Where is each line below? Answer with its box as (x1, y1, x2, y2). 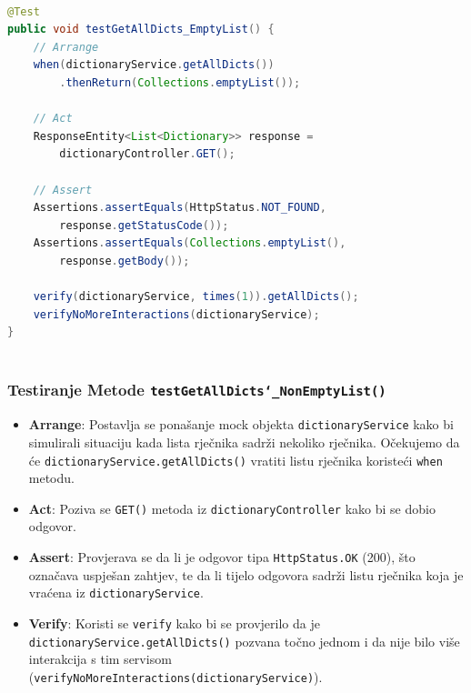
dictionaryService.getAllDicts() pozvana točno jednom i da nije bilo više (28, 631, 460, 650)
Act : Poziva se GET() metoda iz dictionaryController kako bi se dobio (28, 498, 436, 517)
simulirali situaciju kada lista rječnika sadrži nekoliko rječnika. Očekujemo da (28, 432, 460, 451)
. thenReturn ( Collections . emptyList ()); (59, 75, 301, 89)
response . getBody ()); (59, 254, 190, 267)
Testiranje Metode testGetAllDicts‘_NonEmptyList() (7, 378, 386, 401)
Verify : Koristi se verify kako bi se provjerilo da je (28, 613, 320, 632)
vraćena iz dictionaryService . (28, 583, 204, 602)
